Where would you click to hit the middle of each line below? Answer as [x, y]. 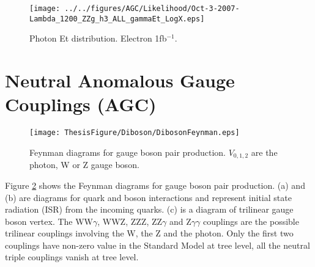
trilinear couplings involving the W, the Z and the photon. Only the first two [149, 233]
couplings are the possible [251, 221]
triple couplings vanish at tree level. [72, 257]
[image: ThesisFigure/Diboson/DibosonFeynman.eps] [135, 133]
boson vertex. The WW [49, 221]
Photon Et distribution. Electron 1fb [98, 38]
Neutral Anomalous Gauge [120, 80]
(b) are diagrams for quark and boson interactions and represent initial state [148, 197]
